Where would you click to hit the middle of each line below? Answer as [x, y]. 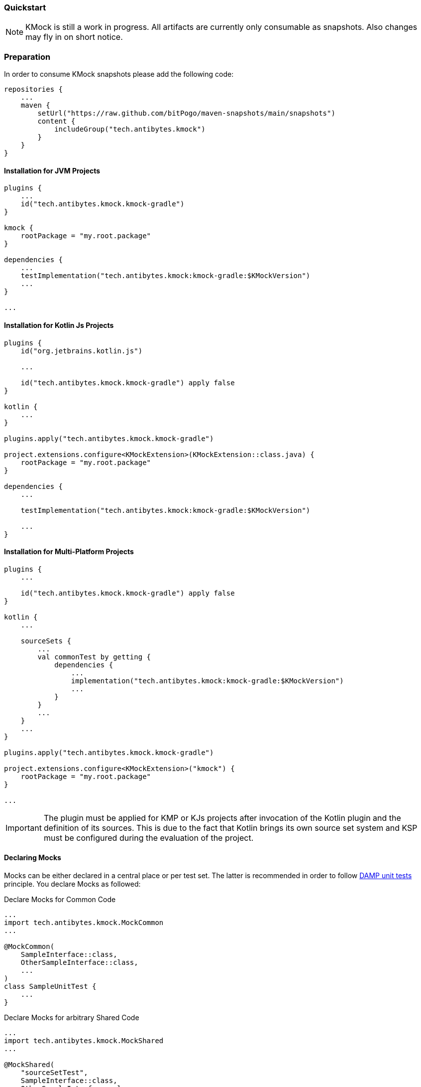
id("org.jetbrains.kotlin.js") [82, 351]
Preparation [27, 57]
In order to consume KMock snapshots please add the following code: [119, 74]
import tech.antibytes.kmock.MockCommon [84, 923]
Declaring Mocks [33, 858]
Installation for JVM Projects [52, 170]
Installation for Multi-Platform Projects [69, 552]
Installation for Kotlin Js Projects [59, 325]
